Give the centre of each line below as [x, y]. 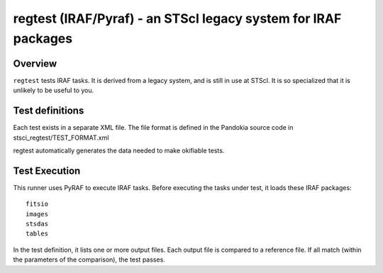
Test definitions [49, 111]
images [37, 214]
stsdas [37, 224]
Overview [35, 63]
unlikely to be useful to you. [54, 90]
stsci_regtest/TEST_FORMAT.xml [61, 138]
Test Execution [47, 171]
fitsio [37, 204]
